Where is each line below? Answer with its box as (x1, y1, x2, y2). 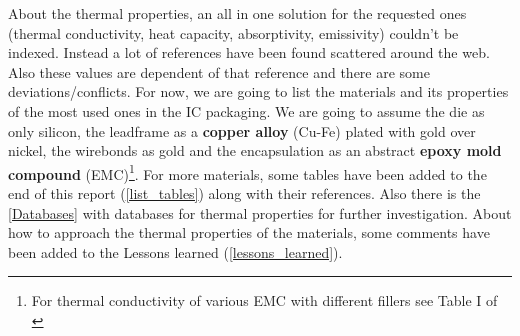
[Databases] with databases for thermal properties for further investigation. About (8, 202, 512, 223)
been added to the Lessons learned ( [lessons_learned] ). (8, 241, 343, 262)
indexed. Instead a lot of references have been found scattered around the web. (8, 42, 490, 63)
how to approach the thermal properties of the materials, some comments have (8, 222, 490, 243)
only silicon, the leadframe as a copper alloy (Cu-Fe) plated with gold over (8, 120, 476, 141)
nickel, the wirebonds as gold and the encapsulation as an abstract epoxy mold (8, 140, 502, 161)
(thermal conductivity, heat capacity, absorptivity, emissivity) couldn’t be (8, 22, 459, 43)
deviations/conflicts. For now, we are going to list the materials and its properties (8, 81, 509, 102)
